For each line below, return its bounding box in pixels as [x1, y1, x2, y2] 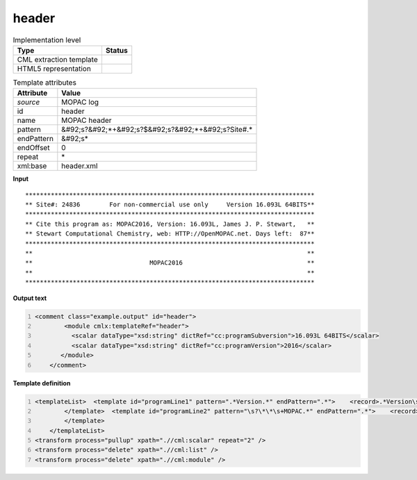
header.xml [61, 161, 98, 171]
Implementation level [13, 35, 81, 44]
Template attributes [13, 78, 76, 88]
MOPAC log [61, 97, 99, 107]
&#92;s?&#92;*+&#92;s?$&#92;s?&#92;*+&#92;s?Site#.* [61, 125, 253, 135]
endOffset [17, 143, 50, 153]
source [17, 97, 40, 107]
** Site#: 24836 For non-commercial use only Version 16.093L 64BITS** [25, 201, 315, 208]
